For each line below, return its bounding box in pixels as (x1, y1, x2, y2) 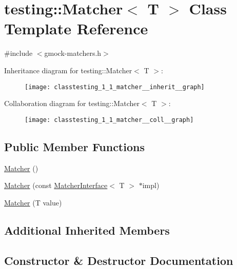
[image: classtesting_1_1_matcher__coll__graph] (25, 116, 194, 123)
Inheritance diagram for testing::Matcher (4, 65, 132, 75)
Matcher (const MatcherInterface (4, 180, 108, 191)
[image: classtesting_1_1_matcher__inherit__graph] (25, 83, 205, 91)
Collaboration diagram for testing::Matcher (4, 98, 140, 109)
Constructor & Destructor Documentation (4, 252, 233, 268)
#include (4, 48, 33, 58)
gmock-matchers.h (44, 48, 102, 58)
